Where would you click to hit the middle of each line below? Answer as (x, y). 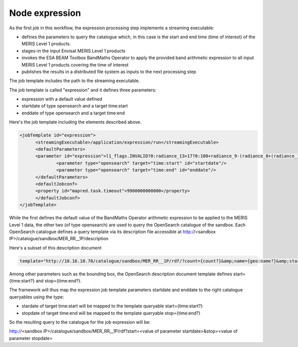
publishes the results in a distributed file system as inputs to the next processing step (109, 72)
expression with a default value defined (62, 99)
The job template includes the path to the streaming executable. (74, 81)
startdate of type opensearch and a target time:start (75, 106)
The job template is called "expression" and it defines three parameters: (83, 90)
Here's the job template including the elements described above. (75, 122)
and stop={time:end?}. (59, 281)
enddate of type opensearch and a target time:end (73, 113)
